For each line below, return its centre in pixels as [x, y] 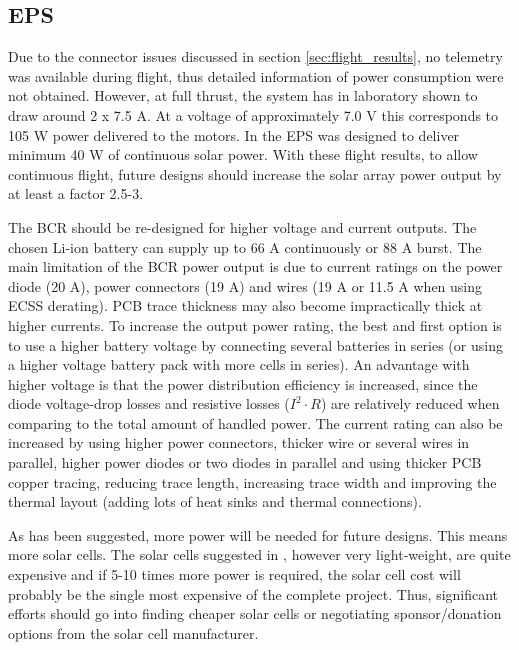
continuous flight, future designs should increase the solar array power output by [255, 173]
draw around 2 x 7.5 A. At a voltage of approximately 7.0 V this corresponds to [253, 114]
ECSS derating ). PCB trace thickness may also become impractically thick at [245, 305]
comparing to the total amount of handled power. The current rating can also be [255, 422]
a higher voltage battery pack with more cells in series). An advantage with [239, 364]
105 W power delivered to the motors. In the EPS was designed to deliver [234, 134]
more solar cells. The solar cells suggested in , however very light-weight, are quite [259, 554]
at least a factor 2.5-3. [76, 193]
